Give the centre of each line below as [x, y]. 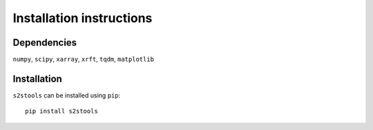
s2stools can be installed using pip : [67, 95]
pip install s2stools [61, 111]
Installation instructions [83, 18]
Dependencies [45, 43]
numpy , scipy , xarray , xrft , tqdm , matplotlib [84, 59]
